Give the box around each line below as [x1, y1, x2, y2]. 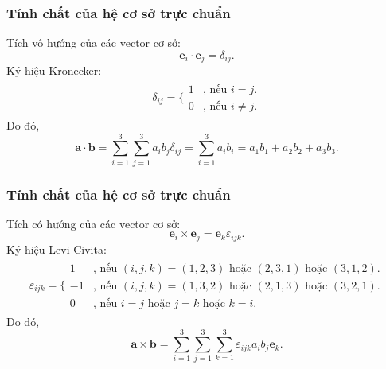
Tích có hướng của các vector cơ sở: [6, 215, 181, 231]
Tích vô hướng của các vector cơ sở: [6, 34, 181, 51]
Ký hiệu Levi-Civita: [6, 240, 107, 257]
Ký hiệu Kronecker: [6, 62, 102, 79]
